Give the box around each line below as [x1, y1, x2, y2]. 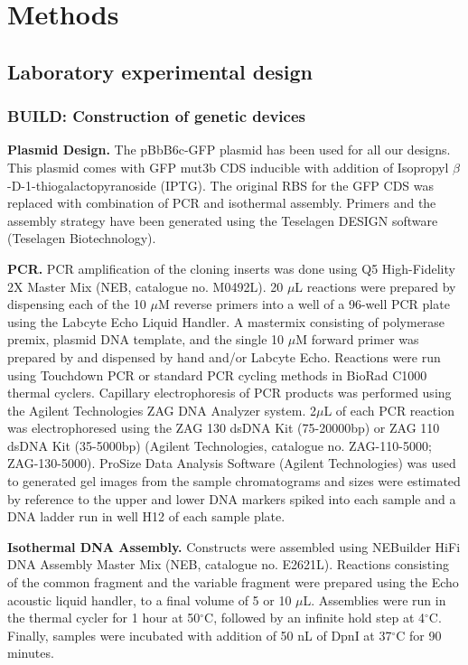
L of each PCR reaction [323, 400, 454, 419]
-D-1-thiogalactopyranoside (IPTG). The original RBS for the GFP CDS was [7, 175, 435, 194]
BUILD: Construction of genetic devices [7, 105, 305, 127]
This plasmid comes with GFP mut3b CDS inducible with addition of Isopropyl [7, 157, 449, 176]
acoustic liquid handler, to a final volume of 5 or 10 [7, 590, 292, 609]
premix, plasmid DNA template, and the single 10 [7, 330, 285, 349]
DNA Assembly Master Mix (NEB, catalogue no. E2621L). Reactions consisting [7, 555, 449, 574]
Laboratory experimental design [7, 57, 313, 85]
